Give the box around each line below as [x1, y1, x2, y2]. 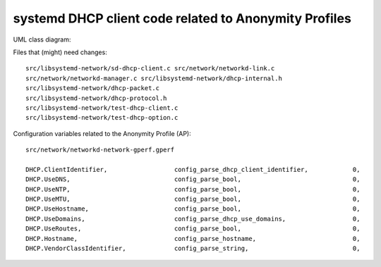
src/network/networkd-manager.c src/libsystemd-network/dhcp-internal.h [25, 74, 282, 82]
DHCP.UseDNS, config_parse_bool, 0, [25, 175, 361, 183]
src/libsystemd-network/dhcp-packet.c [25, 85, 160, 92]
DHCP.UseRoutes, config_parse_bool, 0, [25, 225, 361, 232]
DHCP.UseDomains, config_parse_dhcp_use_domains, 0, [25, 215, 361, 223]
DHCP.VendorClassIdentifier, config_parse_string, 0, [25, 244, 361, 252]
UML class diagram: [13, 35, 71, 44]
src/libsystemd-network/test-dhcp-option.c [25, 113, 179, 122]
